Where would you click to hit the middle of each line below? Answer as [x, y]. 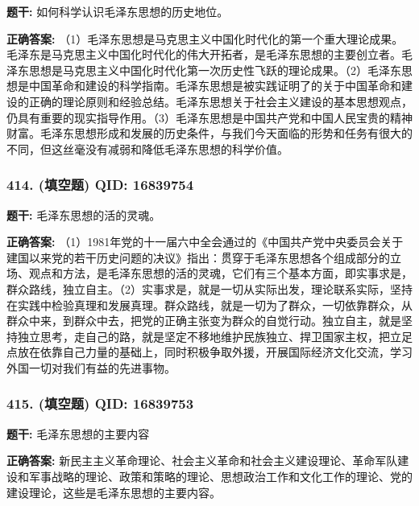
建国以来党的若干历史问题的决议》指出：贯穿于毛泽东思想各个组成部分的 [198, 257]
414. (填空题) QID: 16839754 [100, 185]
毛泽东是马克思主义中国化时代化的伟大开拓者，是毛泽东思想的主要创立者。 [204, 54]
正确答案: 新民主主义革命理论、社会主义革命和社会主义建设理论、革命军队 [202, 461]
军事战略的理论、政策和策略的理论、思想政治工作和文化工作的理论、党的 [220, 476]
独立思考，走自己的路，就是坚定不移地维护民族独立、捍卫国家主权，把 [203, 336]
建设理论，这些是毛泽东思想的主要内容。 [114, 492]
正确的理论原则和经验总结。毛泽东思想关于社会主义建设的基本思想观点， [220, 101]
